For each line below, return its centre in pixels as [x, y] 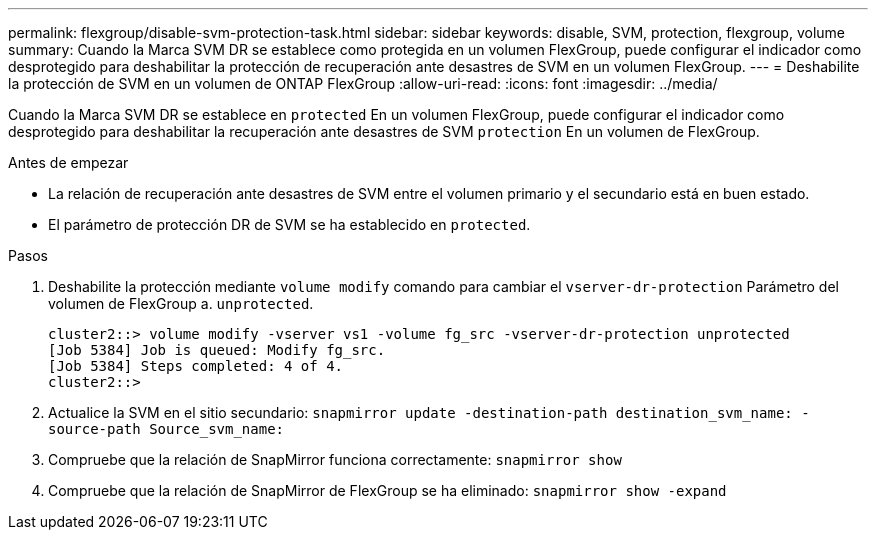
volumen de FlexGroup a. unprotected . [181, 303]
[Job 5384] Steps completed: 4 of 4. [196, 366]
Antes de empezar [68, 162]
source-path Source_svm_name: [166, 429]
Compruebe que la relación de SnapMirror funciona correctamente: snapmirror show [335, 459]
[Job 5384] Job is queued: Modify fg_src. [217, 350]
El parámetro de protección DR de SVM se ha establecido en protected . [289, 224]
